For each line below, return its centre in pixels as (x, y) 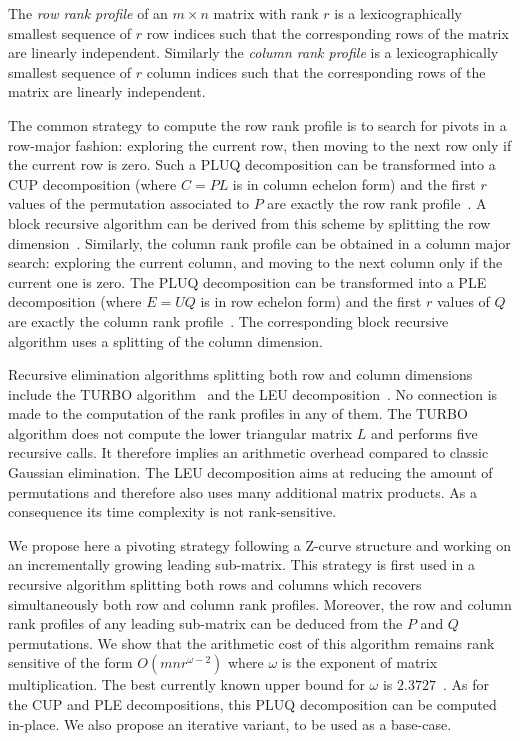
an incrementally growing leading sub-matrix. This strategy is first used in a (241, 564)
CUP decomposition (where (92, 183)
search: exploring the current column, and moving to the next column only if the (255, 262)
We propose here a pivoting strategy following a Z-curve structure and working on (259, 544)
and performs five (424, 432)
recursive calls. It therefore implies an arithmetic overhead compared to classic (248, 452)
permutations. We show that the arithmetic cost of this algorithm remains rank (251, 642)
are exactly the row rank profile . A (377, 203)
